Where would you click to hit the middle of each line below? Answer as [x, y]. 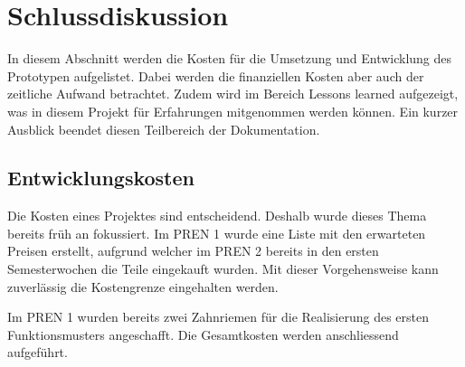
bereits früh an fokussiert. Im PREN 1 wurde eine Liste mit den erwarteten [217, 233]
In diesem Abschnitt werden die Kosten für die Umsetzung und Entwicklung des [230, 58]
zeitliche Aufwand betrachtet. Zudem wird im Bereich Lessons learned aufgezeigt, [233, 94]
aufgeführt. [38, 352]
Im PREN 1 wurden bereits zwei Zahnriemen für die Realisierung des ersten [218, 317]
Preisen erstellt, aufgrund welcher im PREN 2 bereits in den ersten [193, 251]
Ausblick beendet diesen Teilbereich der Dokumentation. [164, 129]
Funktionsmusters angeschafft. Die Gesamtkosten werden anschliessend [203, 334]
